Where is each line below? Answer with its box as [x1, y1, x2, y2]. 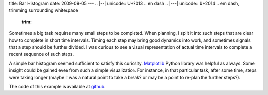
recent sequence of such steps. [9, 51, 74, 57]
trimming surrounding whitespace [9, 7, 78, 13]
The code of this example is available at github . [9, 83, 106, 89]
